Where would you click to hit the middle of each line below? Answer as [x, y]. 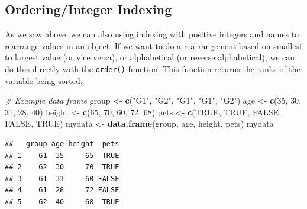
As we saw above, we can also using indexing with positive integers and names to [152, 34]
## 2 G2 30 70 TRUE [62, 167]
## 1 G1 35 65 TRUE [62, 155]
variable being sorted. [44, 80]
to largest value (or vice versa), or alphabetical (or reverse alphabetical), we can [150, 57]
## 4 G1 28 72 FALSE [62, 190]
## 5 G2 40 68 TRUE [62, 202]
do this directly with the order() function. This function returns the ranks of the [153, 68]
